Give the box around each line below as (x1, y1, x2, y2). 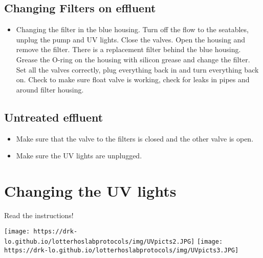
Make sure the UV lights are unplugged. (16, 150, 142, 161)
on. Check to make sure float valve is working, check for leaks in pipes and (16, 74, 250, 85)
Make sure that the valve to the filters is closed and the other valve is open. (16, 133, 254, 144)
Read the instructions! (4, 209, 74, 220)
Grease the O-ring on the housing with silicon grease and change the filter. (16, 54, 250, 64)
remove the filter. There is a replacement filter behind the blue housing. (16, 44, 241, 55)
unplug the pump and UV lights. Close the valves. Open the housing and (16, 34, 245, 44)
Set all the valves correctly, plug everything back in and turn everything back (16, 64, 259, 75)
